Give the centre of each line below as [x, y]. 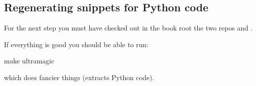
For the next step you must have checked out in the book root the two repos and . [128, 28]
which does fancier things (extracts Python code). [79, 77]
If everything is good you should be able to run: [76, 44]
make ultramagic [29, 61]
